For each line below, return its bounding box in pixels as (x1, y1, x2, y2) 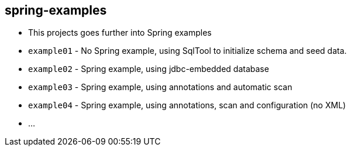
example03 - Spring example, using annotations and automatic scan (28, 82, 292, 92)
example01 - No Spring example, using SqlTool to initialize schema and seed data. (28, 46, 347, 56)
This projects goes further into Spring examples (28, 28, 212, 38)
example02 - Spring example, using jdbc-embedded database (28, 64, 269, 74)
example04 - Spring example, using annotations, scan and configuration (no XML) (28, 100, 346, 111)
